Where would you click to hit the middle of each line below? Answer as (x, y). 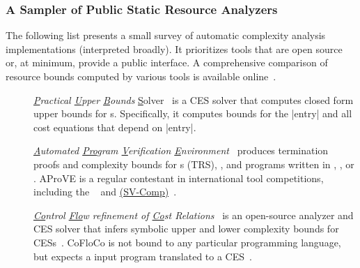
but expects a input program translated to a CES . (143, 256)
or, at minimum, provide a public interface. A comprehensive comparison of (167, 62)
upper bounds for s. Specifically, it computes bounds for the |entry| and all (193, 113)
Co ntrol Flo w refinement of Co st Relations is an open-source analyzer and (194, 215)
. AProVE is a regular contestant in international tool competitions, (179, 178)
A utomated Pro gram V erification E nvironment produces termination (181, 150)
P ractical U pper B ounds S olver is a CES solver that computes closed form (194, 99)
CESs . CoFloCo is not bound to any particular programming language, (187, 242)
